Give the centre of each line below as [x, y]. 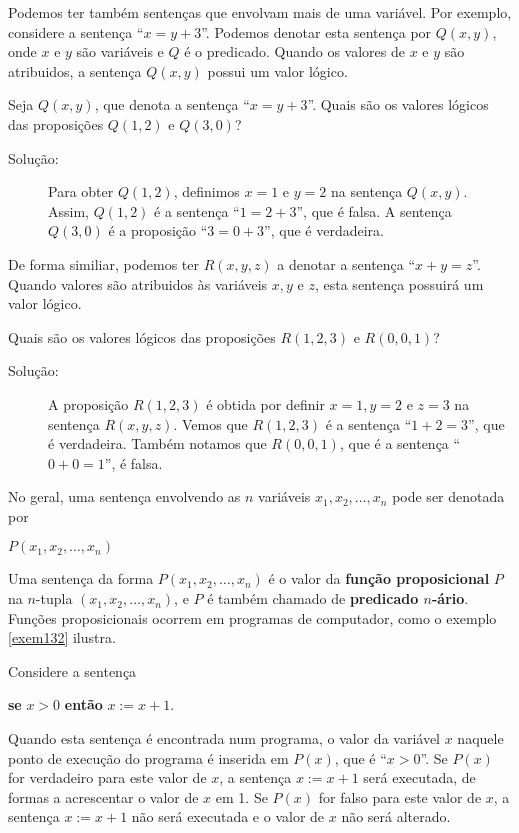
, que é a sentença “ [400, 443]
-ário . [450, 598]
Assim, [68, 210]
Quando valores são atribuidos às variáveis [138, 283]
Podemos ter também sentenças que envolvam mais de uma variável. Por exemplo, [260, 12]
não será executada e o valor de [228, 816]
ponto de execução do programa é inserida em [148, 757]
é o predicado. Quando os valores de [294, 51]
